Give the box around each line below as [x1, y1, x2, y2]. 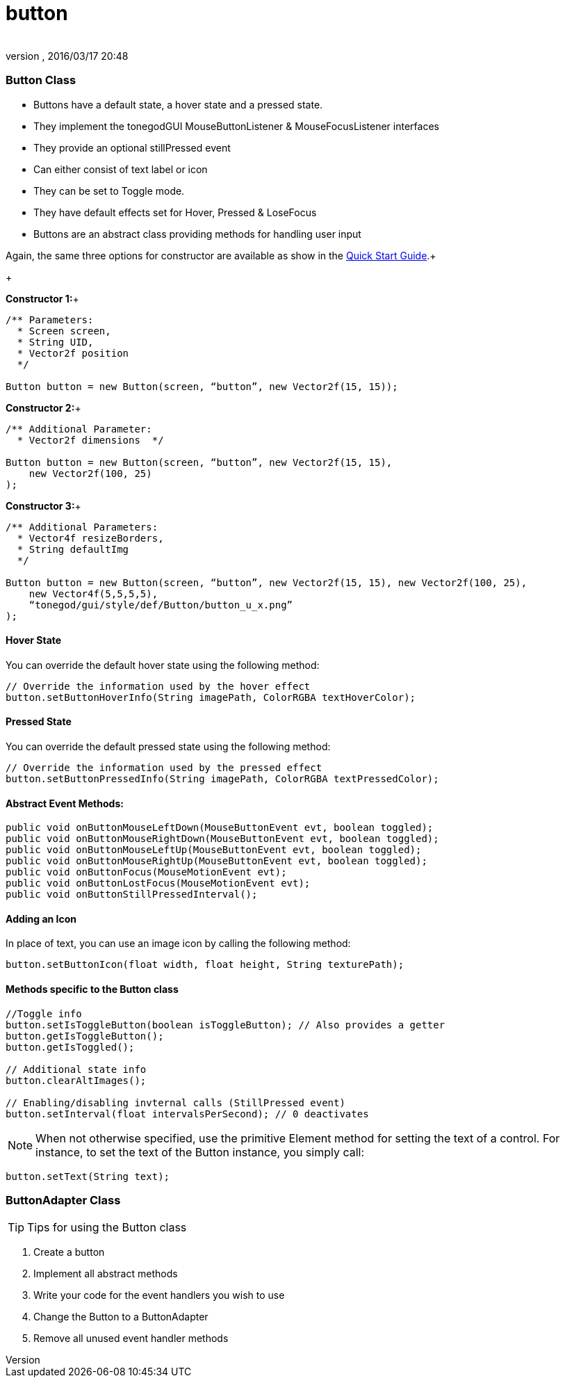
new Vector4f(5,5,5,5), [28, 588, 158, 599]
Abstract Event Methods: [6, 797, 124, 809]
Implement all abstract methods [33, 1268, 178, 1280]
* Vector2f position [17, 347, 129, 359]
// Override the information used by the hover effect [6, 680, 311, 692]
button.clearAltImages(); [6, 1074, 147, 1086]
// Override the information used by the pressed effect [6, 761, 322, 773]
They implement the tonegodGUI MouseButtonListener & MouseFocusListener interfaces [33, 120, 439, 132]
